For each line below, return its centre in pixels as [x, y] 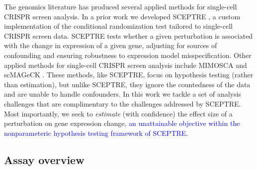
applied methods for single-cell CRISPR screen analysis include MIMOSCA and [126, 65]
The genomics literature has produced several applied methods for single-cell [121, 6]
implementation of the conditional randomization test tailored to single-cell [118, 26]
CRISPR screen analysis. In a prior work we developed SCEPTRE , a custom [122, 16]
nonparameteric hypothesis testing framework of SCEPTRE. [96, 133]
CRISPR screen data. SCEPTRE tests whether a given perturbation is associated [128, 35]
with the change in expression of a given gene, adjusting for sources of [111, 45]
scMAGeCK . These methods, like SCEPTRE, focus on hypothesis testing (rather [129, 75]
